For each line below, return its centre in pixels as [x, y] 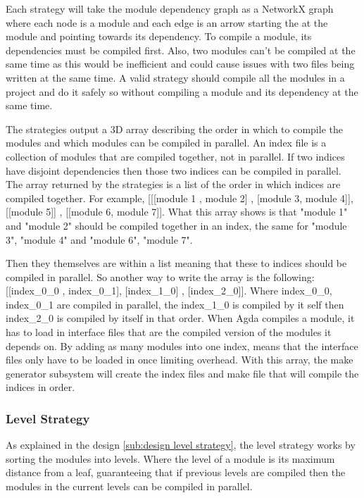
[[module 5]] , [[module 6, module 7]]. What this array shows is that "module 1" [177, 212]
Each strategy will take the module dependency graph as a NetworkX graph [170, 8]
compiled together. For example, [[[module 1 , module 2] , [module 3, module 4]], [180, 198]
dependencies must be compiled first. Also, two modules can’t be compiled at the [181, 50]
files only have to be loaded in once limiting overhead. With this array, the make [180, 360]
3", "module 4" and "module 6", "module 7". [99, 239]
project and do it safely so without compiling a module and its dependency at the [182, 91]
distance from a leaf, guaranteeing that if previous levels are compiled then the [176, 472]
